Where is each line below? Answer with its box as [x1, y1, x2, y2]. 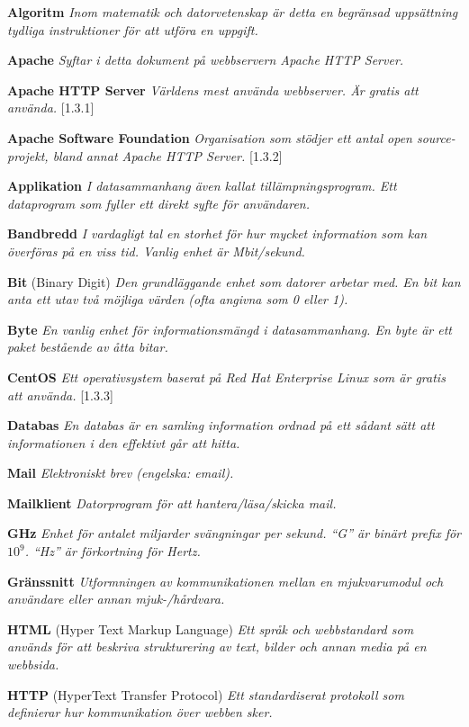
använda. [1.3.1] [7, 98, 95, 117]
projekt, [7, 146, 49, 165]
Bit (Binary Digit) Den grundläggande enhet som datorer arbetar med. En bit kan [7, 272, 461, 291]
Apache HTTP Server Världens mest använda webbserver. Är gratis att [7, 80, 419, 99]
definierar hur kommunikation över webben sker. [7, 703, 273, 722]
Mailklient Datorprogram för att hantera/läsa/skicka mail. [7, 493, 337, 512]
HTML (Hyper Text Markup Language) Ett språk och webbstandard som [7, 619, 414, 638]
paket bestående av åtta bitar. [7, 337, 168, 356]
